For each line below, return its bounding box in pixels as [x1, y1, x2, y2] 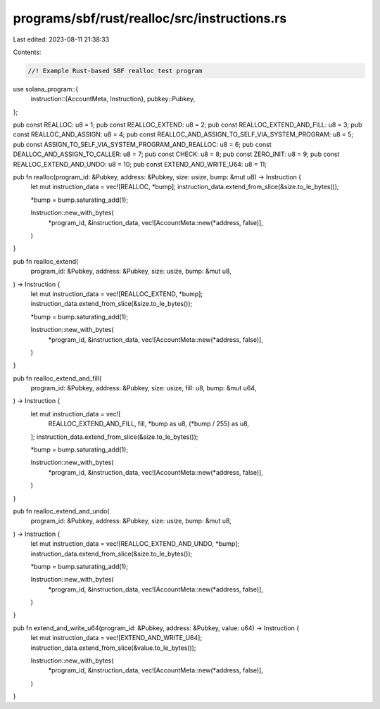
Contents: [13, 48, 42, 56]
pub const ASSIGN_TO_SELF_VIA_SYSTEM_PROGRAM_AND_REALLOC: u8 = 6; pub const [13, 140, 272, 148]
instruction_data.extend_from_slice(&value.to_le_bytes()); [30, 644, 196, 652]
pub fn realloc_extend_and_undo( [13, 506, 110, 515]
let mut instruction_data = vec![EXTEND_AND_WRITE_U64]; [30, 634, 203, 642]
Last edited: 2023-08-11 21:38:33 [13, 35, 110, 44]
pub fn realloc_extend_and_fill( [13, 373, 102, 383]
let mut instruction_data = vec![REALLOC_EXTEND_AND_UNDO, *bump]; [30, 539, 239, 548]
